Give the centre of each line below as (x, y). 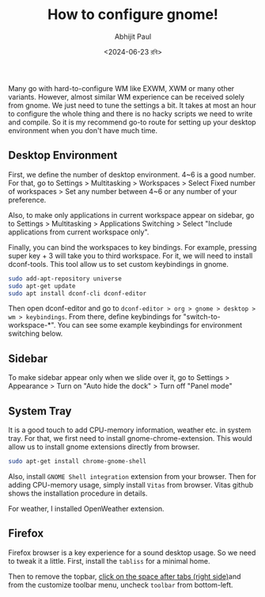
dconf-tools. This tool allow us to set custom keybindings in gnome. (119, 264)
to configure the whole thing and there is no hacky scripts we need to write (131, 113)
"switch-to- (202, 317)
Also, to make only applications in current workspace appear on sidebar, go (131, 215)
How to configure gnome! (133, 15)
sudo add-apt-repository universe (65, 279)
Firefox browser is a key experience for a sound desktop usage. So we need (132, 553)
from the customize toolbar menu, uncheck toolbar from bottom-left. (121, 584)
